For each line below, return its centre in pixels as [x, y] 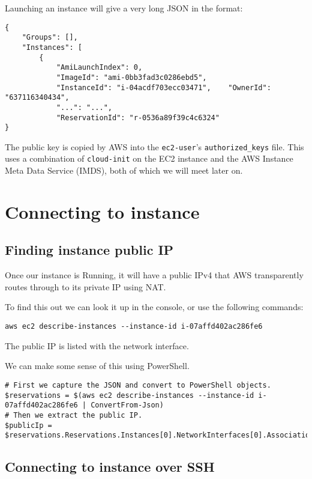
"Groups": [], [50, 38]
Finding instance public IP [89, 250]
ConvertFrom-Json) [127, 405]
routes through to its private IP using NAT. [85, 286]
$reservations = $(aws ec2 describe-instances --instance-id [130, 395]
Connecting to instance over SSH [110, 467]
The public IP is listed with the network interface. [97, 345]
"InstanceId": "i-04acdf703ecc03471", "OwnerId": [163, 87]
